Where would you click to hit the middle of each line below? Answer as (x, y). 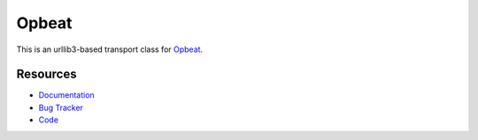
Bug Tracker (61, 107)
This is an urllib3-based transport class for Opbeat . (110, 49)
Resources (46, 74)
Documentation (66, 95)
